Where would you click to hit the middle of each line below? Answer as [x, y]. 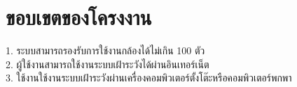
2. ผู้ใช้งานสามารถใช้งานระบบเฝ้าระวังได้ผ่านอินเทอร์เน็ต [108, 64]
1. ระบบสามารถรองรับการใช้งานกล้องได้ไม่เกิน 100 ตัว [105, 50]
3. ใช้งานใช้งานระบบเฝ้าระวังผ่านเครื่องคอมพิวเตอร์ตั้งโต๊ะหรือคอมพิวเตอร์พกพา [149, 78]
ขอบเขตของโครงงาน [79, 17]
